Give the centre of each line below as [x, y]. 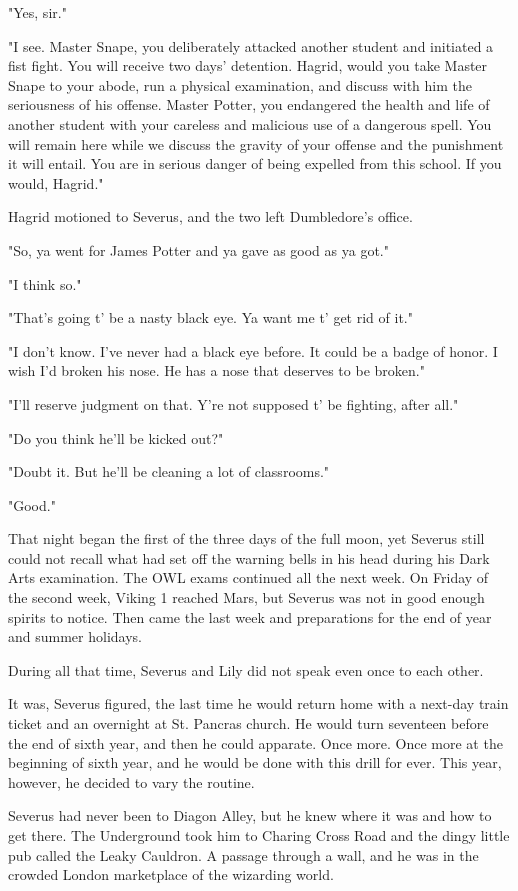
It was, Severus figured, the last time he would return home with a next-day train [258, 703]
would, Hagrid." [56, 182]
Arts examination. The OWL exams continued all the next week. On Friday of [248, 577]
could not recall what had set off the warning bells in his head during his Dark [249, 557]
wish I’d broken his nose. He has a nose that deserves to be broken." [216, 370]
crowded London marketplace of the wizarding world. [171, 874]
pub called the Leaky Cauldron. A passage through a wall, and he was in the [243, 854]
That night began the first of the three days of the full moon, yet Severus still [246, 538]
